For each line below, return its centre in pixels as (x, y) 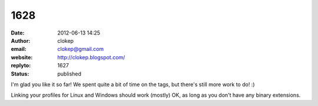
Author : (21, 40)
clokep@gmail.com (81, 49)
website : (22, 57)
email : (19, 49)
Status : (20, 74)
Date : (18, 33)
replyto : (21, 66)
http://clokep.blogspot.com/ (91, 57)
